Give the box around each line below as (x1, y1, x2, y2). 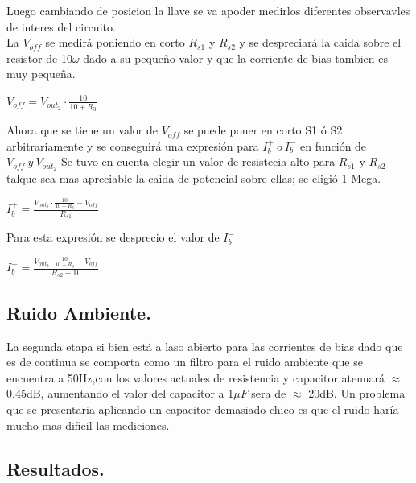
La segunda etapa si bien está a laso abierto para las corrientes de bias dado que (6, 337, 403, 354)
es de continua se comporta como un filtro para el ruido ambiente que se (6, 353, 363, 370)
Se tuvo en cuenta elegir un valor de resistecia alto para (60, 153, 336, 170)
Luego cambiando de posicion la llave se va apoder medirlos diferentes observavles (6, 2, 410, 19)
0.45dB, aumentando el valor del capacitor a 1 (6, 385, 234, 402)
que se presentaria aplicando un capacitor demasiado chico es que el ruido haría (6, 401, 399, 418)
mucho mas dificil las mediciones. (6, 416, 170, 433)
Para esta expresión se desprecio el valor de (6, 229, 220, 246)
